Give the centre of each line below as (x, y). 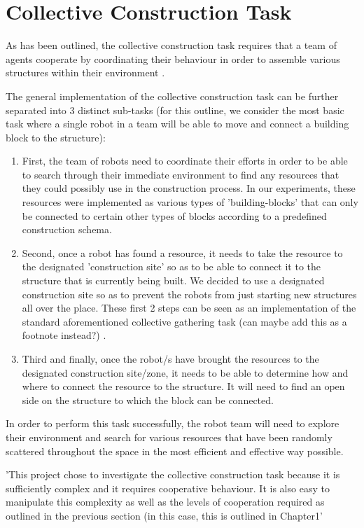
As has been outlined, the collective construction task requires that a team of (171, 45)
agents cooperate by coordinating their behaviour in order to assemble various (173, 58)
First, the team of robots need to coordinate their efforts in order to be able (185, 161)
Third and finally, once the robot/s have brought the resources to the (170, 359)
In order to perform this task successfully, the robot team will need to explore (173, 423)
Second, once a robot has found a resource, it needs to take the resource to (182, 252)
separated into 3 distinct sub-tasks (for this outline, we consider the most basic (175, 110)
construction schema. (67, 229)
